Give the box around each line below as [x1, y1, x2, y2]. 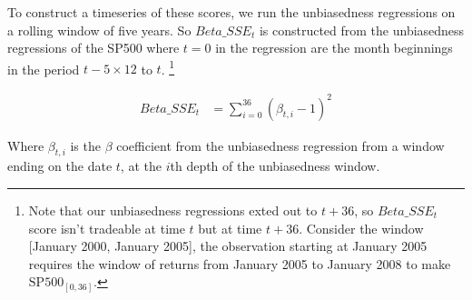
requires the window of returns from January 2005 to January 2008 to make [28, 254, 451, 273]
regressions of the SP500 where [7, 38, 180, 57]
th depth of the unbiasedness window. [170, 156, 380, 175]
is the [70, 135, 101, 155]
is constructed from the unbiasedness [259, 20, 465, 39]
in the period [7, 59, 80, 78]
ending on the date [7, 156, 113, 175]
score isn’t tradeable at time [28, 218, 185, 237]
